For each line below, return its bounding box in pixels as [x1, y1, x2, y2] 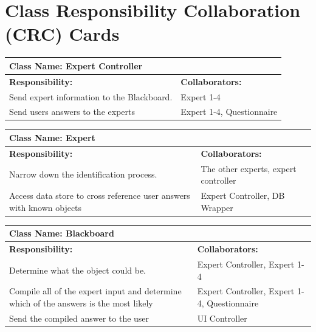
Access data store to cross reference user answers [9, 189, 190, 202]
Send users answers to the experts [9, 105, 135, 118]
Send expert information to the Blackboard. [9, 90, 173, 103]
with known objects [9, 201, 82, 213]
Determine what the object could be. [9, 263, 146, 276]
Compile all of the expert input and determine [9, 285, 182, 297]
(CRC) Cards [5, 21, 120, 46]
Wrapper [201, 201, 233, 213]
